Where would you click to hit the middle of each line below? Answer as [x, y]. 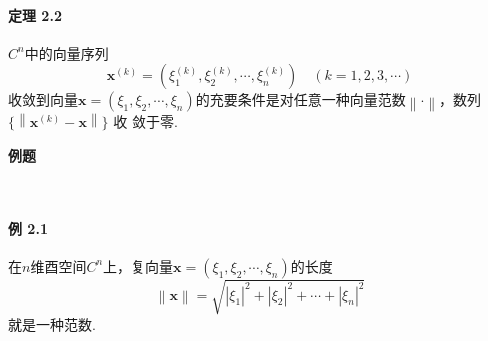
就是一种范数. [52, 323]
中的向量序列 [66, 52]
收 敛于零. [145, 121]
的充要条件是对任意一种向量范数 [300, 99]
